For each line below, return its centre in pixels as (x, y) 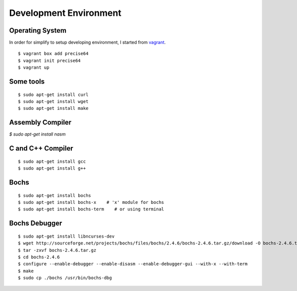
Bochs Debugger (36, 223)
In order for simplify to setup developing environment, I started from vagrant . (87, 43)
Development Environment (65, 13)
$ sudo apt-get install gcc (52, 161)
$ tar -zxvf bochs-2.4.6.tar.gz (57, 250)
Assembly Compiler (40, 122)
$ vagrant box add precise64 (53, 54)
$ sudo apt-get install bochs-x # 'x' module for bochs (91, 202)
